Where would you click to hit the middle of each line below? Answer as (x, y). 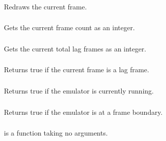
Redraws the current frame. (46, 6)
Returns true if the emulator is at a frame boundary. (83, 112)
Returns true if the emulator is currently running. (79, 90)
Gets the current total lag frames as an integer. (75, 48)
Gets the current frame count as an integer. (69, 27)
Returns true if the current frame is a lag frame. (77, 70)
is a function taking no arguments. (56, 133)
